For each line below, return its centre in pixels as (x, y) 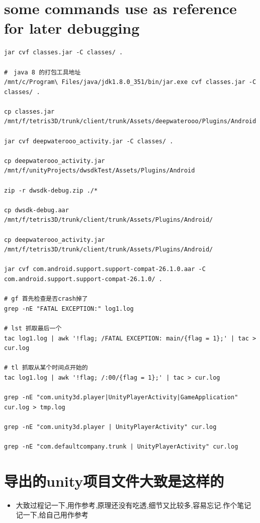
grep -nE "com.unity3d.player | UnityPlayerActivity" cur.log (110, 427)
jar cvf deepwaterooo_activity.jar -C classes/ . (89, 141)
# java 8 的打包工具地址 (42, 72)
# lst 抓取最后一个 (33, 328)
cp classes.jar (29, 111)
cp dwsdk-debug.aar (36, 210)
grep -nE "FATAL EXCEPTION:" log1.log (69, 309)
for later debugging (72, 28)
